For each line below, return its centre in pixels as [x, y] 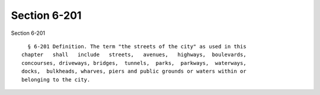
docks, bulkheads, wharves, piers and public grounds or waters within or [134, 71]
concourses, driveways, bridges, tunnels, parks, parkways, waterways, [134, 63]
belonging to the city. [56, 79]
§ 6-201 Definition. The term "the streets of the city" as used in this [137, 46]
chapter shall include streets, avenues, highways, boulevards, [134, 55]
